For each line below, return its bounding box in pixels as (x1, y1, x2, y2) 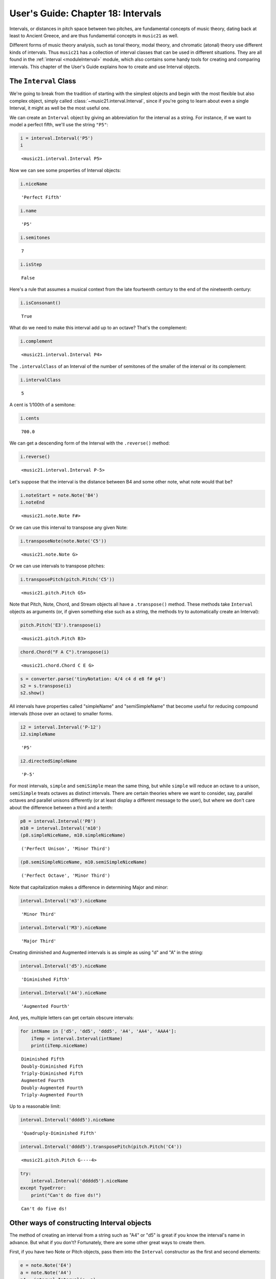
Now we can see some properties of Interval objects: (9, 167, 121, 173)
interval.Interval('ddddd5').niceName (31, 1178, 128, 1184)
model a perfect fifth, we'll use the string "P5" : (9, 121, 108, 127)
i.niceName (20, 181, 48, 187)
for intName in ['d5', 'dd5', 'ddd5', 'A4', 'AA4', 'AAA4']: (20, 1028, 177, 1034)
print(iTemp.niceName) (31, 1043, 88, 1049)
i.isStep (20, 261, 42, 267)
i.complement (20, 338, 53, 344)
